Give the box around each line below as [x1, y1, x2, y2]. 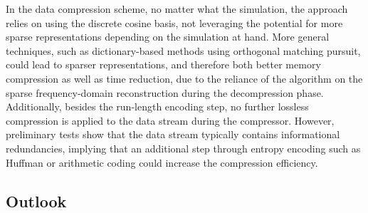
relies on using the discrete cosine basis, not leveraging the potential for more [6, 15, 343, 30]
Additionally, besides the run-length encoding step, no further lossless [6, 99, 309, 114]
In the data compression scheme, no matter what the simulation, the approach [6, 1, 348, 16]
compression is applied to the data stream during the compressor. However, [6, 113, 335, 128]
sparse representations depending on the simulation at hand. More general [6, 29, 330, 44]
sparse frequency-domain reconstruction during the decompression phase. [6, 85, 324, 100]
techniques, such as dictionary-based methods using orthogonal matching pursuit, [6, 43, 361, 58]
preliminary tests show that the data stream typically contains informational [6, 127, 340, 142]
